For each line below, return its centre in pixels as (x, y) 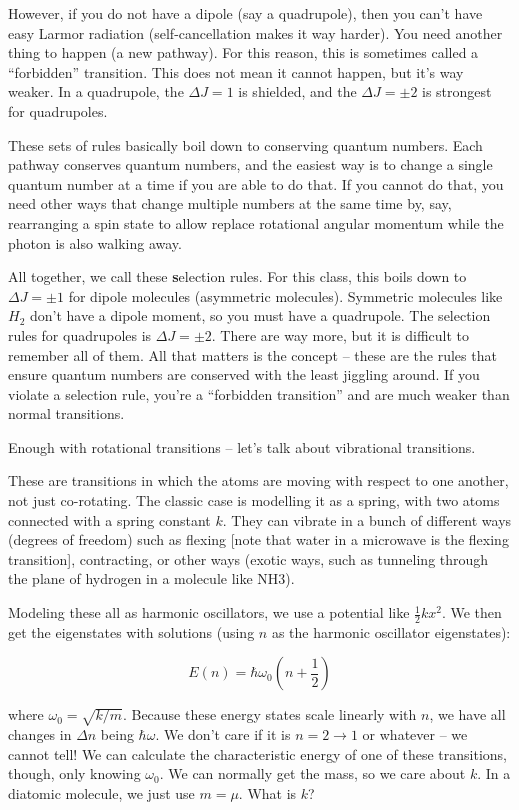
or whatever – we (415, 734)
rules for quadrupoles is (80, 334)
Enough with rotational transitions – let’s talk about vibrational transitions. (242, 446)
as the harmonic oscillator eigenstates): (391, 631)
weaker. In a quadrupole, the (96, 91)
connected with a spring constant (109, 519)
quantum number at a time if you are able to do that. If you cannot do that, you (256, 183)
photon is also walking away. (95, 242)
